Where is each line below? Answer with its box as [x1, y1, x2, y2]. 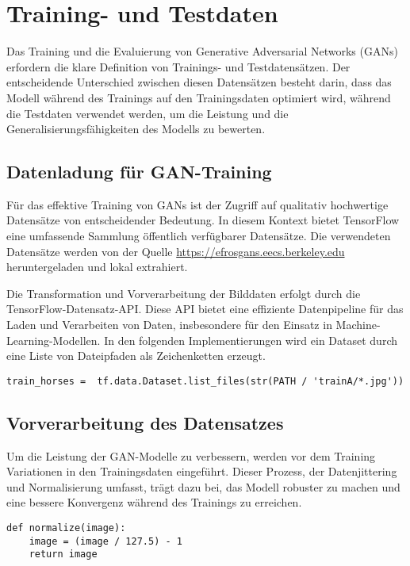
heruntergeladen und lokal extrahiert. [6, 258, 188, 275]
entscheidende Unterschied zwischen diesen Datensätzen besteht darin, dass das [6, 74, 392, 90]
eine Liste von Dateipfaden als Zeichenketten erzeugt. [6, 347, 266, 364]
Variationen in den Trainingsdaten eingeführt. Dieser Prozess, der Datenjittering [6, 463, 397, 480]
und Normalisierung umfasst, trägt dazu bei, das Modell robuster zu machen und [6, 478, 400, 495]
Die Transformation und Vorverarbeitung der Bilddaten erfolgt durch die [6, 285, 361, 301]
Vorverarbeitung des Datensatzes [6, 410, 284, 434]
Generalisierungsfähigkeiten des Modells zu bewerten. [6, 120, 266, 137]
